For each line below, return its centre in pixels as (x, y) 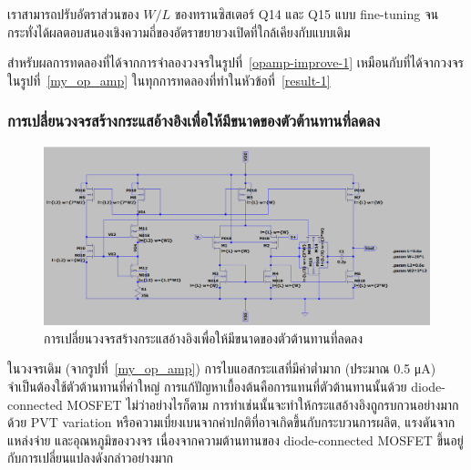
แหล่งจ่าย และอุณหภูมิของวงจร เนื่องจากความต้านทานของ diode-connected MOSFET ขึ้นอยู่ (235, 439)
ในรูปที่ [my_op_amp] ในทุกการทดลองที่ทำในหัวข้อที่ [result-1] (169, 80)
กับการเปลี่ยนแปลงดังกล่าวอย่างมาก (90, 458)
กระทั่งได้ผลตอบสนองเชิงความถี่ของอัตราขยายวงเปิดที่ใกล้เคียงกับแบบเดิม (179, 31)
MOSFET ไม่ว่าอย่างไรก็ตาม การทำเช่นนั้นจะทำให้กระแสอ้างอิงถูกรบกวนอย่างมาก (263, 404)
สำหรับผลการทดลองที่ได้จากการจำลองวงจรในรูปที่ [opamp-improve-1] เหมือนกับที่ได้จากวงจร (235, 62)
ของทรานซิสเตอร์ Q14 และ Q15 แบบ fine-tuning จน (307, 14)
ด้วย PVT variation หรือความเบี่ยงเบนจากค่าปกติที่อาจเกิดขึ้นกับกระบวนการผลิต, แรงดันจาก (231, 422)
